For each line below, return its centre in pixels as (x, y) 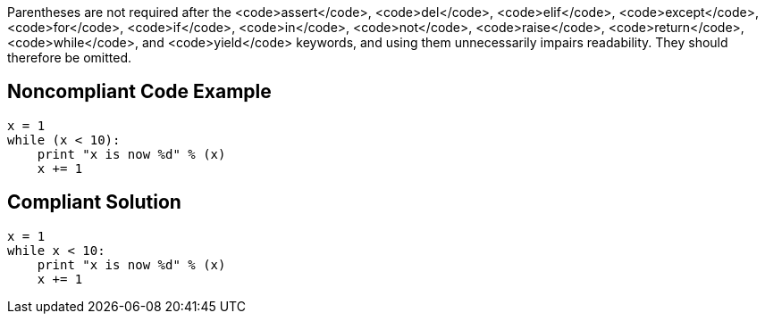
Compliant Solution (94, 202)
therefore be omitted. (70, 58)
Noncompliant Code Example (139, 92)
